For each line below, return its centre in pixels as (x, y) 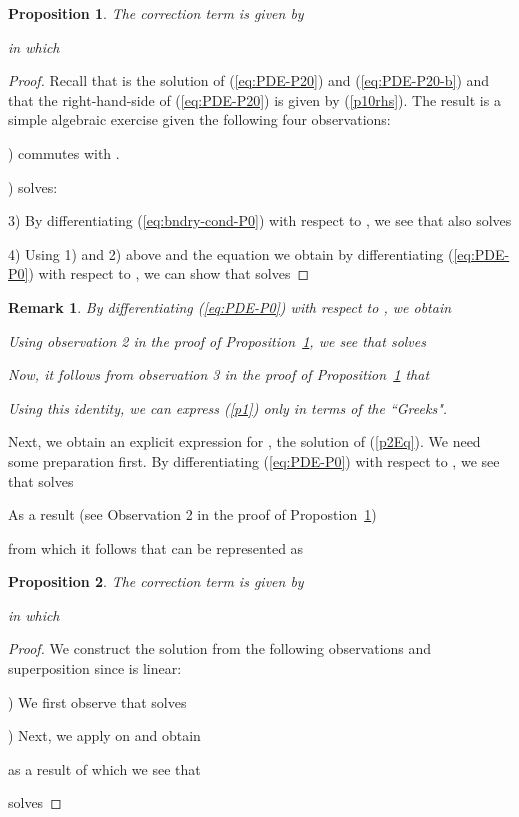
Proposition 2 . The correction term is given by (156, 581)
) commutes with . (64, 152)
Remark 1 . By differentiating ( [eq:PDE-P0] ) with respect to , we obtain (230, 306)
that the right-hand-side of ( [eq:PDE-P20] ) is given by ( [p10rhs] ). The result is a (254, 99)
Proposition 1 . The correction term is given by (156, 13)
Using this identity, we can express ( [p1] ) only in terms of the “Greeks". (228, 407)
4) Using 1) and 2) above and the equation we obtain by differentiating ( (231, 253)
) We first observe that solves (97, 701)
